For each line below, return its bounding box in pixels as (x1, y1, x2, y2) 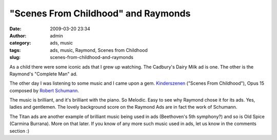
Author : (9, 32, 27, 38)
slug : (9, 54, 21, 61)
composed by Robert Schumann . (9, 87, 79, 93)
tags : (9, 47, 21, 53)
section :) (9, 128, 30, 134)
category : (9, 40, 31, 46)
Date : (9, 26, 22, 32)
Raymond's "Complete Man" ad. (9, 71, 78, 77)
